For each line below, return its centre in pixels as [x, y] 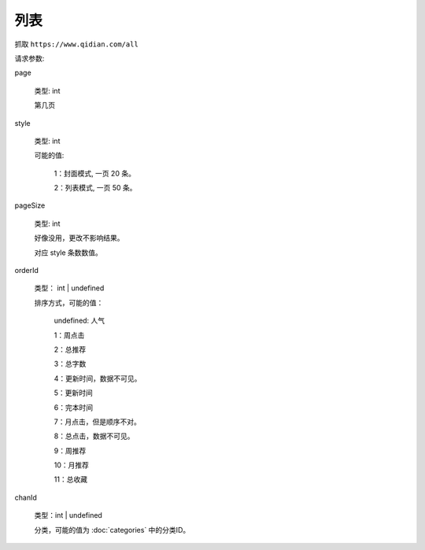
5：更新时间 [74, 393]
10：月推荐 [72, 465]
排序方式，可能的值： [69, 302]
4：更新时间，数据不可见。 [98, 378]
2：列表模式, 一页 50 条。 [95, 188]
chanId [26, 497]
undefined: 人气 [79, 321]
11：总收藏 [71, 479]
